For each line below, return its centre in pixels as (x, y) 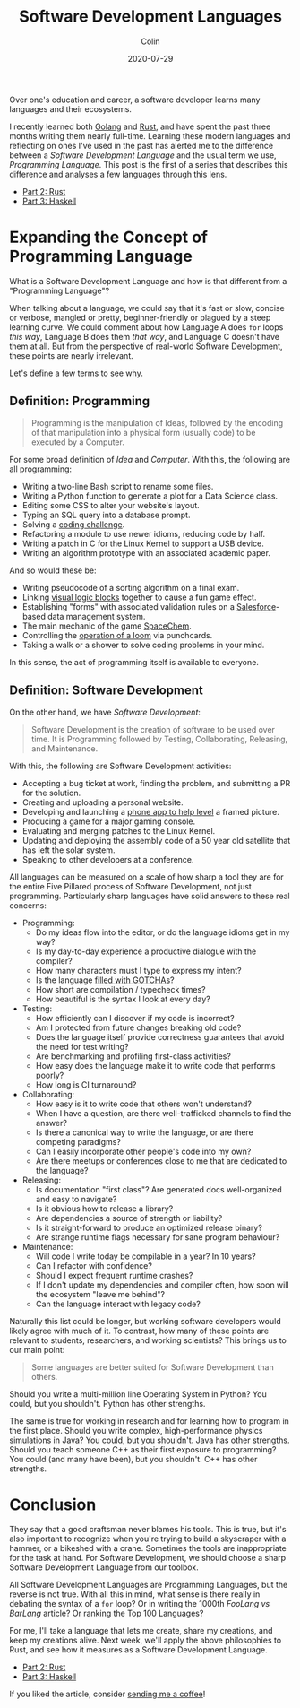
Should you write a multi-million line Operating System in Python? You (138, 1394)
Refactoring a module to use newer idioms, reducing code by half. (144, 533)
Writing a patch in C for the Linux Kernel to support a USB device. (143, 543)
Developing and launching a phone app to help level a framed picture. (150, 811)
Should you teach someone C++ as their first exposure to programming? (143, 1449)
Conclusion (53, 1504)
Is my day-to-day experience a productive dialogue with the (146, 951)
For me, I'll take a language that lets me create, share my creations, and (141, 1631)
